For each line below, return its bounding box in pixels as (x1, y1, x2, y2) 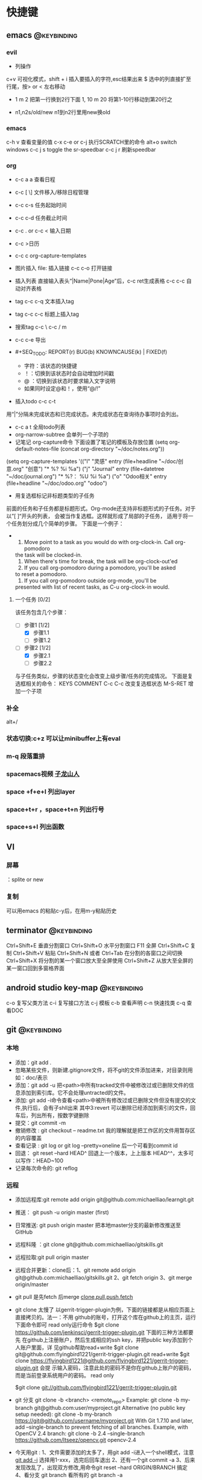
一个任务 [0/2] (14, 596, 51, 603)
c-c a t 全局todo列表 (14, 423, 66, 431)
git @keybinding (6, 1025, 62, 1035)
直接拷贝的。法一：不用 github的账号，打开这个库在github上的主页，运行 (14, 1314, 197, 1321)
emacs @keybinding (6, 30, 78, 40)
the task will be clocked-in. (14, 551, 83, 559)
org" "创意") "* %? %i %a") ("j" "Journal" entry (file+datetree (13, 466, 165, 473)
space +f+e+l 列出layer (6, 787, 75, 796)
